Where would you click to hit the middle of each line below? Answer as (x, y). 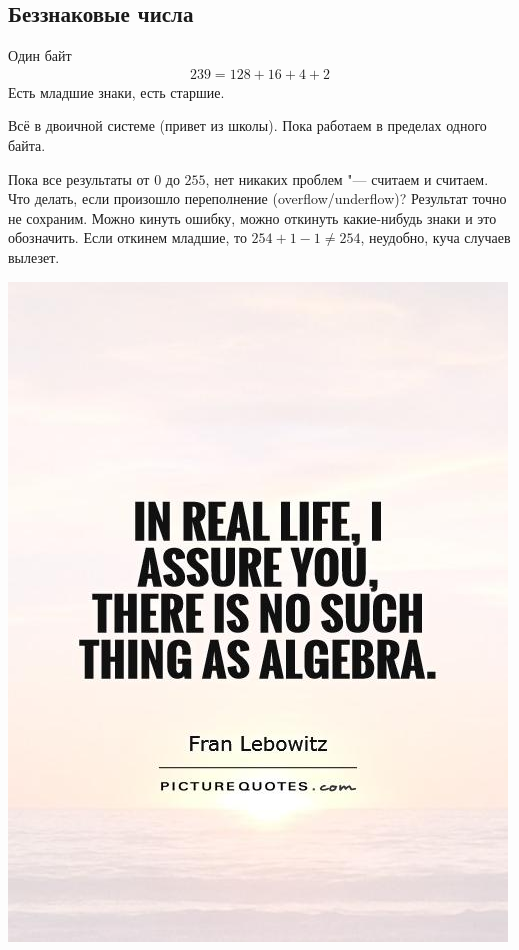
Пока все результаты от (79, 178)
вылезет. (34, 256)
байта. (27, 145)
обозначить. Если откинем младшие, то (127, 237)
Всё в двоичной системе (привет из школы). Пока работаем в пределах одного (247, 125)
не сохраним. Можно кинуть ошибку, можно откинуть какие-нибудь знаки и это (252, 217)
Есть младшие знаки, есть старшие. (116, 91)
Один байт (40, 55)
